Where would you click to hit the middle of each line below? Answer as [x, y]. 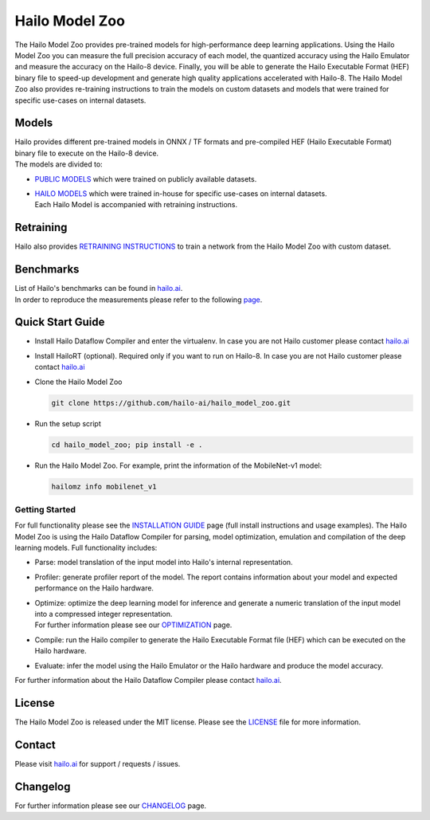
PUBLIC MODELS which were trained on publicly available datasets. [146, 179]
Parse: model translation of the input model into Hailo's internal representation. [164, 563]
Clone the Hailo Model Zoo [78, 382]
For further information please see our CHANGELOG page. [111, 806]
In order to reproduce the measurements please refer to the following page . [139, 300]
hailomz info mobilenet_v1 [104, 487]
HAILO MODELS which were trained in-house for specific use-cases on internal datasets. [181, 193]
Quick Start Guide [60, 322]
